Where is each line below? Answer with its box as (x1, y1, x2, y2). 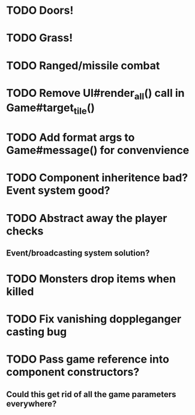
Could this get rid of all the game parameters (6, 389, 176, 399)
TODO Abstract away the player (6, 211, 167, 225)
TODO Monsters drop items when (6, 272, 176, 286)
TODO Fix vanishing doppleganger (6, 312, 182, 326)
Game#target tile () (6, 101, 95, 117)
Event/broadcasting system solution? (6, 248, 150, 258)
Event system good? (6, 184, 110, 197)
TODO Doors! (6, 4, 74, 17)
